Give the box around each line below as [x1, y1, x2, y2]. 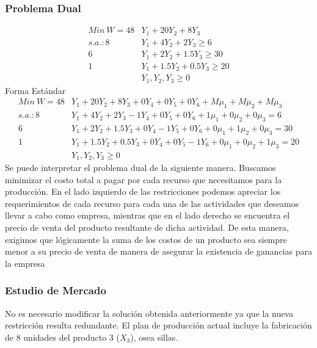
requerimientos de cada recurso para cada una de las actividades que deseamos [5, 197, 299, 209]
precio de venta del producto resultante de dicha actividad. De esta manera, [5, 221, 289, 233]
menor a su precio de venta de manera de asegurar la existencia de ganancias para [5, 245, 312, 258]
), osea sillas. [130, 330, 178, 343]
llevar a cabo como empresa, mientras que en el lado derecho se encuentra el [5, 209, 290, 222]
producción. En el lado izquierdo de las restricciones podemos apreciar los [5, 185, 281, 198]
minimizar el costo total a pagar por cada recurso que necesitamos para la [5, 173, 282, 186]
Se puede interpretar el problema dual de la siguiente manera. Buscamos [5, 161, 276, 174]
